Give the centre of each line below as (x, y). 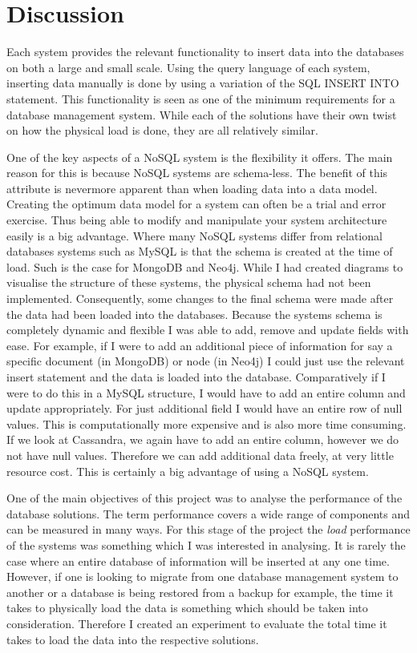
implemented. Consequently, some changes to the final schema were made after (200, 298)
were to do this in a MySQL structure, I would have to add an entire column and (206, 392)
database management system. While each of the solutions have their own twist (202, 114)
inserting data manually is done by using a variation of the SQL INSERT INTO (203, 83)
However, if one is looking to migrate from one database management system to (202, 576)
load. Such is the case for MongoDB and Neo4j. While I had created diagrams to (205, 266)
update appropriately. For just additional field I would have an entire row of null (204, 408)
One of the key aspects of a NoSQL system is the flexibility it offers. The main (200, 157)
